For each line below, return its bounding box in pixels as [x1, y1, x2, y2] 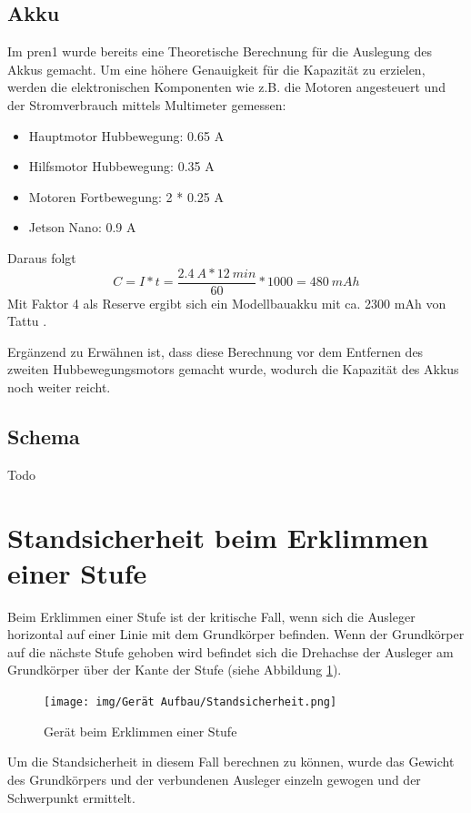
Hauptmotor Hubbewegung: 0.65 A [28, 126, 225, 145]
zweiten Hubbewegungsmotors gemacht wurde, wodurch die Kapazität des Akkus [7, 360, 459, 379]
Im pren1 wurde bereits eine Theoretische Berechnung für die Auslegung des [7, 42, 433, 61]
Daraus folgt [7, 248, 76, 267]
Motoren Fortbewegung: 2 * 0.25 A [28, 187, 224, 206]
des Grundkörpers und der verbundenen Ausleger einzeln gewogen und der [7, 769, 421, 788]
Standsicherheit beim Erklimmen [7, 518, 429, 555]
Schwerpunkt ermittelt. [7, 788, 135, 807]
